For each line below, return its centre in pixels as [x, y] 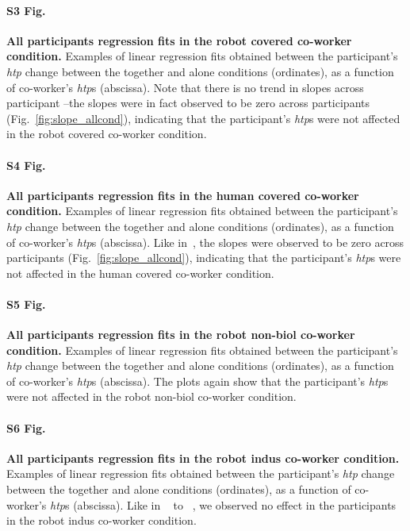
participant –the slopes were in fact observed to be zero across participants [188, 103]
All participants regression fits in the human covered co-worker [183, 195]
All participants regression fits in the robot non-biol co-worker [181, 335]
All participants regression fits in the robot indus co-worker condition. [203, 458]
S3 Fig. [26, 10]
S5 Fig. [26, 304]
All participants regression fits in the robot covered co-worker [179, 40]
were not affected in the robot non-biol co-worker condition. [151, 396]
